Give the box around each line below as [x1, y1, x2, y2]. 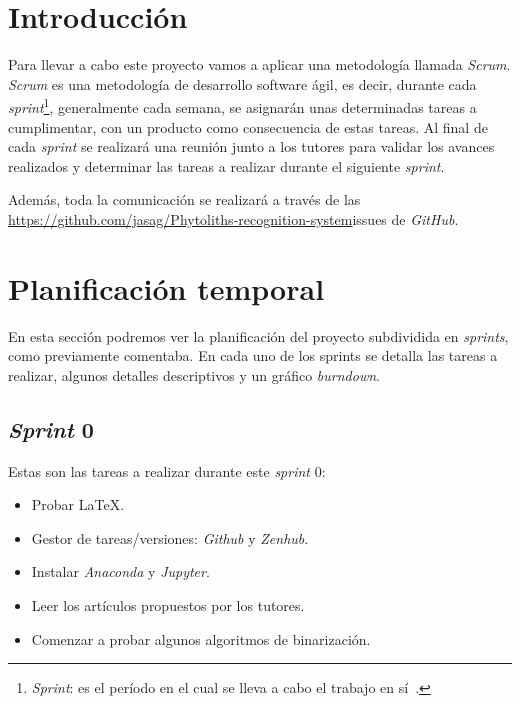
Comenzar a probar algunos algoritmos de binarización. [31, 628, 371, 649]
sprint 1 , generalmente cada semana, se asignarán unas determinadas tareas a [8, 94, 477, 117]
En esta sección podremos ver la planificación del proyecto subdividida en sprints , [8, 325, 509, 346]
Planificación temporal [8, 267, 325, 308]
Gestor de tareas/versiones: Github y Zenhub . [31, 527, 309, 548]
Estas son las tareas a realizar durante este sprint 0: [8, 460, 326, 481]
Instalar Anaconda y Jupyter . [31, 561, 210, 582]
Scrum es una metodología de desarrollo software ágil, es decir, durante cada [8, 73, 477, 94]
